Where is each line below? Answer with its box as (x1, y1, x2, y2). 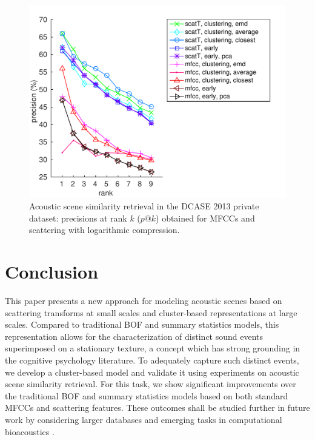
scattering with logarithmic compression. (29, 223, 180, 236)
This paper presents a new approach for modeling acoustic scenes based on (5, 294, 282, 307)
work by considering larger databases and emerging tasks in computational (5, 413, 282, 426)
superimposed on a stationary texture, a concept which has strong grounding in (5, 342, 300, 354)
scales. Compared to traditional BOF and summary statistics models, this (5, 318, 279, 331)
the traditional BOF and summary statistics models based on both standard (5, 389, 288, 402)
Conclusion (5, 259, 99, 284)
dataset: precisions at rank (29, 211, 127, 224)
